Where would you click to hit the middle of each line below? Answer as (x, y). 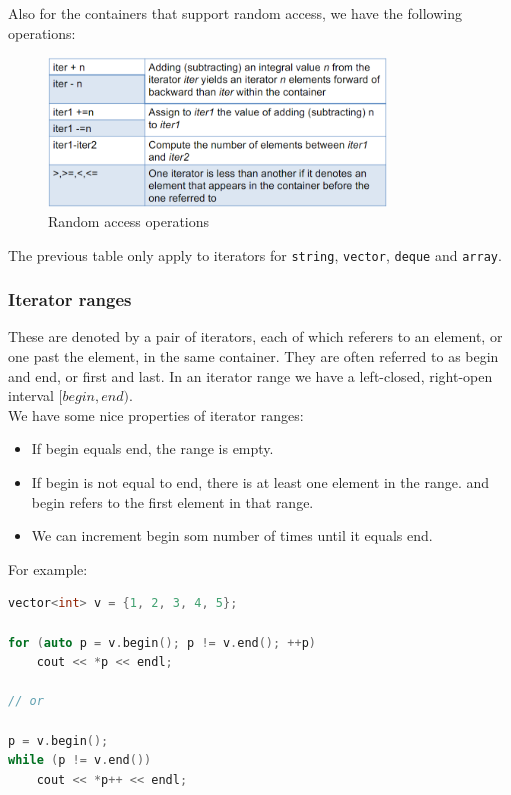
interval (31, 395)
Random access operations (129, 220)
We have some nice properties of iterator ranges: (156, 414)
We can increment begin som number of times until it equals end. (232, 535)
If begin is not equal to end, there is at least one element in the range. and (260, 482)
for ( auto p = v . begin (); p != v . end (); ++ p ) (162, 642)
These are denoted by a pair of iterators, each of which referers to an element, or (255, 336)
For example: (48, 568)
